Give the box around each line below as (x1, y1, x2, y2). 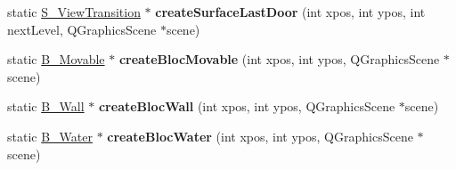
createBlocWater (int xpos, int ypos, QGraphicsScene (107, 126, 413, 145)
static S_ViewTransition (7, 3, 141, 20)
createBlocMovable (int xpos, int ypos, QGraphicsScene (118, 50, 440, 69)
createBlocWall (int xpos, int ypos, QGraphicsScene (98, 97, 395, 116)
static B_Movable (7, 50, 105, 69)
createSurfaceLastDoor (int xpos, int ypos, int (155, 3, 426, 20)
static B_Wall (7, 97, 85, 116)
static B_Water (7, 126, 93, 145)
